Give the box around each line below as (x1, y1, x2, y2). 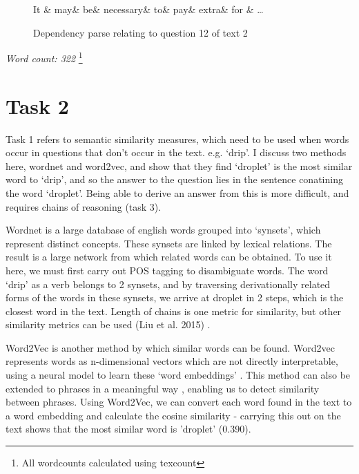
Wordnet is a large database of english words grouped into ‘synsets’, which (6, 222, 321, 237)
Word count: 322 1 (6, 49, 83, 65)
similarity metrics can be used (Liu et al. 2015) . (6, 317, 211, 332)
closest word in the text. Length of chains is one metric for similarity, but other (6, 303, 342, 318)
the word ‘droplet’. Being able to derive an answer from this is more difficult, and (6, 185, 349, 200)
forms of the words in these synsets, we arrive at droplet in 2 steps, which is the (6, 290, 344, 305)
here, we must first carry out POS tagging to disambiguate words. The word (6, 263, 329, 277)
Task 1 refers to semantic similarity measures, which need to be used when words (6, 131, 349, 146)
